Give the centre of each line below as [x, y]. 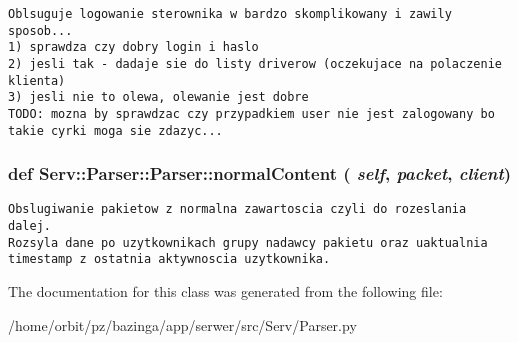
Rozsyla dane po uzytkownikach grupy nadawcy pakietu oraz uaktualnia [248, 242]
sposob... [40, 30]
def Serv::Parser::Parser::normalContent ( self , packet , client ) [260, 173]
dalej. [29, 226]
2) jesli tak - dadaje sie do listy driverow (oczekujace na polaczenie [255, 63]
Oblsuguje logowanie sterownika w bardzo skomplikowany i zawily [230, 14]
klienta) [37, 80]
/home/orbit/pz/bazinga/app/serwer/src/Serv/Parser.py [182, 324]
